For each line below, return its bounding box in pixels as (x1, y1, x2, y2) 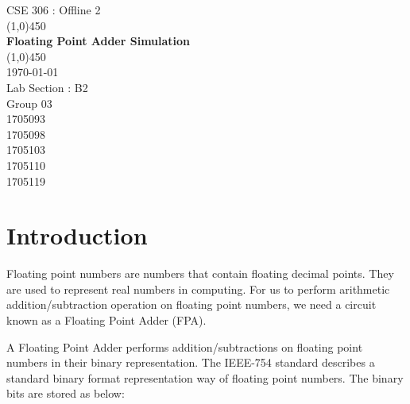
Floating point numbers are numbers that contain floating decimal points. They (6, 265, 394, 282)
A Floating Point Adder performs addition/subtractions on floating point (6, 338, 363, 355)
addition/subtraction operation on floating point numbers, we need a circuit (6, 296, 377, 313)
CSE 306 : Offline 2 (6, 2, 101, 17)
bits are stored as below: (6, 385, 125, 402)
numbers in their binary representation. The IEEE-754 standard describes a (6, 354, 375, 371)
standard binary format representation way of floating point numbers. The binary (6, 369, 404, 386)
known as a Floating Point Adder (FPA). (6, 312, 207, 329)
